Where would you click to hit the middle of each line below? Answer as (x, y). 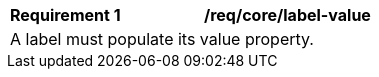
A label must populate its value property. (162, 39)
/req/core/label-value (287, 15)
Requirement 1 (65, 15)
